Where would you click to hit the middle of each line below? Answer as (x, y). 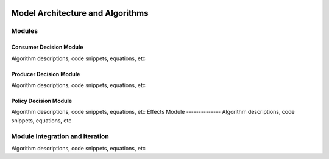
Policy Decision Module (42, 101)
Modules (25, 31)
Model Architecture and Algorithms (80, 13)
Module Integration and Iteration (60, 136)
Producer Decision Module (46, 74)
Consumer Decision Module (47, 47)
